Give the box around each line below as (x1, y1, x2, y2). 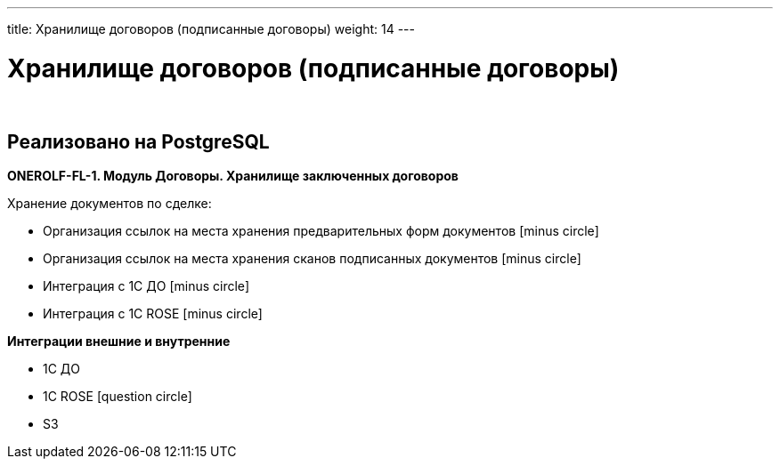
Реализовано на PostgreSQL (7, 130, 270, 153)
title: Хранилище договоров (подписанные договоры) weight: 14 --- (7, 21, 415, 36)
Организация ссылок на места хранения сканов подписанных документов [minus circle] (43, 251, 581, 267)
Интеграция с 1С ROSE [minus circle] (43, 306, 263, 322)
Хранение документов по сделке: (7, 196, 212, 212)
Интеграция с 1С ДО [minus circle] (43, 278, 250, 294)
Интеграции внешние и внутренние (7, 333, 231, 349)
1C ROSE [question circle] (43, 389, 192, 405)
